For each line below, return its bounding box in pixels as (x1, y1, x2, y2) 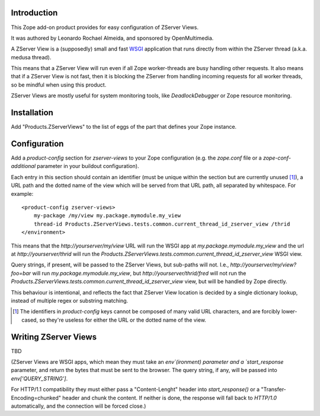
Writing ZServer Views (11, 332, 97, 342)
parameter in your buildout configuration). (36, 163, 139, 170)
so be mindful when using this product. (11, 81, 107, 88)
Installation (11, 107, 53, 118)
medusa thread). (11, 53, 52, 61)
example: (11, 190, 34, 197)
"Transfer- (261, 386, 287, 393)
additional (11, 163, 36, 170)
